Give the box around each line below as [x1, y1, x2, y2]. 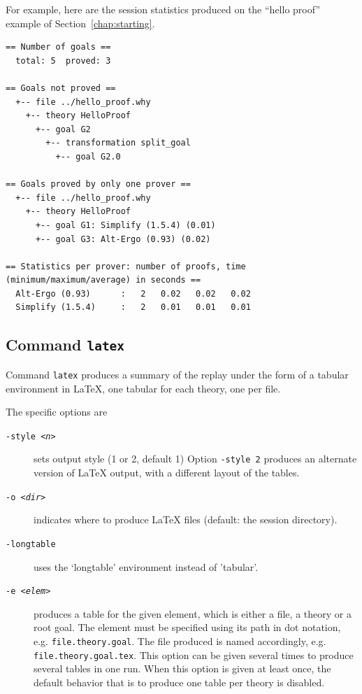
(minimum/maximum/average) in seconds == [6, 275, 201, 285]
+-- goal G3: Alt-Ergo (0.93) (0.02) [35, 234, 211, 244]
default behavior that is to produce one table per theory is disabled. [34, 674, 325, 689]
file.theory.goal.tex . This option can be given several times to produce [34, 647, 354, 662]
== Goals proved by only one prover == [6, 179, 191, 190]
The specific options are [6, 404, 108, 419]
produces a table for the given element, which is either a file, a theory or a [34, 606, 352, 621]
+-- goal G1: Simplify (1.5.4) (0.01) [35, 220, 216, 230]
